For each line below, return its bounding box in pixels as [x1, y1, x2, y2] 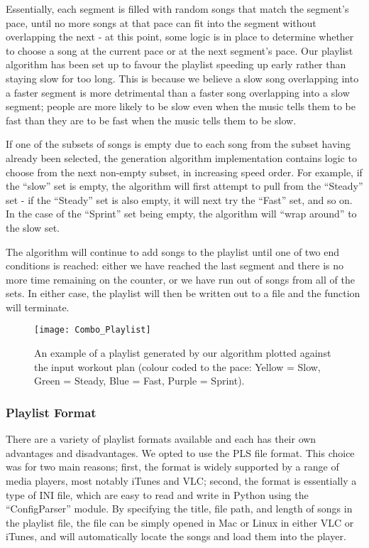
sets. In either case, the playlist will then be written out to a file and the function [6, 286, 360, 301]
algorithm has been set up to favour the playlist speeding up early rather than [6, 57, 346, 72]
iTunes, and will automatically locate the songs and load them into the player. [6, 529, 346, 544]
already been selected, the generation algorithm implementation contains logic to [6, 150, 357, 165]
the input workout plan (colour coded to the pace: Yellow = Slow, [34, 359, 321, 374]
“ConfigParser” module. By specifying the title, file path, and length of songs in [6, 501, 353, 516]
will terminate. [6, 299, 70, 314]
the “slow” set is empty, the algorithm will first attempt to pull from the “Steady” [6, 178, 363, 193]
